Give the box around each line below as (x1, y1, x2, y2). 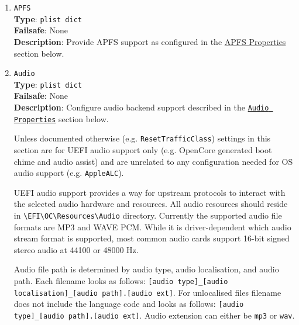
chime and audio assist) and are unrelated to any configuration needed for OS (13, 155, 293, 167)
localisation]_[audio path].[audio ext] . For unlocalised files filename (13, 286, 281, 298)
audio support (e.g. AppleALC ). (13, 167, 124, 179)
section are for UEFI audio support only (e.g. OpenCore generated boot (13, 143, 272, 155)
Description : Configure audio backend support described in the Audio (13, 101, 269, 113)
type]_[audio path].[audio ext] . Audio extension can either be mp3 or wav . (13, 309, 295, 321)
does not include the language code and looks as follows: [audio (13, 298, 244, 310)
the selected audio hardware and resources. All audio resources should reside (13, 198, 288, 210)
